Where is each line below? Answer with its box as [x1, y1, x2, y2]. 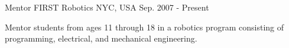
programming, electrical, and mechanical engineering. [5, 32, 197, 44]
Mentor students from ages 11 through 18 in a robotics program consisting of [5, 20, 284, 33]
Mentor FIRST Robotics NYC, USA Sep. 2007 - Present [5, 1, 209, 13]
